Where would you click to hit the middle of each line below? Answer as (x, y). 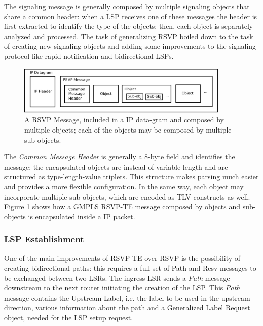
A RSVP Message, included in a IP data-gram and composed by (124, 120)
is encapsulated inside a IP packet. (82, 216)
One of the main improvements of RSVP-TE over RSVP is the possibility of (122, 258)
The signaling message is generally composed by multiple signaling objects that (127, 6)
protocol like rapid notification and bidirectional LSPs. (89, 56)
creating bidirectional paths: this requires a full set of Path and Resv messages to (130, 268)
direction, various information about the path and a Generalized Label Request (127, 307)
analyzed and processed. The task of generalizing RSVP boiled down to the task (129, 36)
